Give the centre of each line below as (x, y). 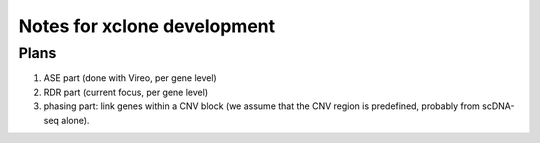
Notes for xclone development (147, 26)
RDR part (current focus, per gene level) (126, 92)
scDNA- (498, 106)
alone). (75, 120)
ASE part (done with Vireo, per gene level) (130, 78)
